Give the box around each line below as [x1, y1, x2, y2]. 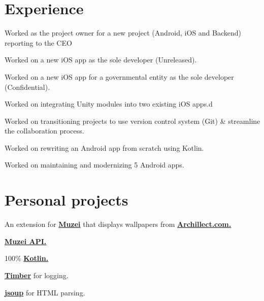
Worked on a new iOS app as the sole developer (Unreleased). [5, 54, 197, 65]
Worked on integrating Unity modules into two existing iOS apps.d [5, 98, 213, 109]
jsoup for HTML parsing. [5, 287, 85, 297]
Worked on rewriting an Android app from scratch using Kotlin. [5, 142, 204, 153]
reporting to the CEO [5, 37, 72, 48]
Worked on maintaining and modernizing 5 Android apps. [5, 159, 184, 170]
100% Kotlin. [5, 253, 49, 263]
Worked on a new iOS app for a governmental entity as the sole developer [5, 71, 234, 82]
